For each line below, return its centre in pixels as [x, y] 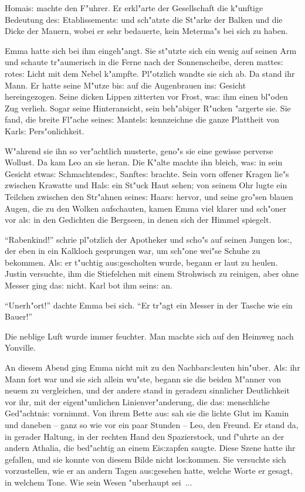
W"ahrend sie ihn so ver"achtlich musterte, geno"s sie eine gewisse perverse [139, 150]
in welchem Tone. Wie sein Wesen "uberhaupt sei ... [99, 482]
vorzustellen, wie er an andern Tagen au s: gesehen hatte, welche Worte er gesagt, [149, 471]
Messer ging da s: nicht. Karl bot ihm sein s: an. [89, 285]
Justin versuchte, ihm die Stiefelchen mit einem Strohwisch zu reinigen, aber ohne [152, 274]
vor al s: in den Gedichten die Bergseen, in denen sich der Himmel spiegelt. [138, 220]
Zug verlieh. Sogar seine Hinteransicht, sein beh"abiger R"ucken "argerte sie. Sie [148, 108]
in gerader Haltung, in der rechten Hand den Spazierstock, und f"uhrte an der [145, 436]
